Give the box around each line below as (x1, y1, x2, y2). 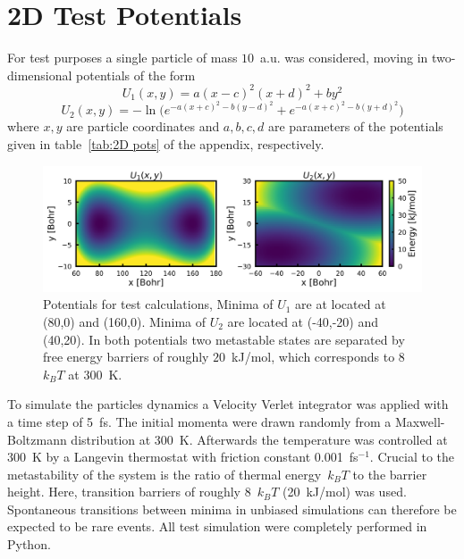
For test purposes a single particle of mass (7, 48, 238, 67)
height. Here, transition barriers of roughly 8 (7, 482, 251, 501)
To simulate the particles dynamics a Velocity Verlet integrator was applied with (7, 395, 449, 413)
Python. (7, 535, 51, 554)
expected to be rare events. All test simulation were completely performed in (7, 517, 427, 536)
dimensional (7, 65, 72, 84)
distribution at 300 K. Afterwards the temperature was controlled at (71, 430, 448, 448)
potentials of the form (76, 65, 196, 84)
